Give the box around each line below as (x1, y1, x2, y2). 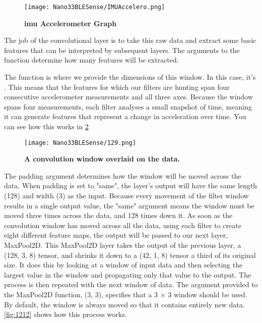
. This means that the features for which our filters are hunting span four (4, 81, 230, 92)
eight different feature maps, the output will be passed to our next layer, (4, 230, 228, 240)
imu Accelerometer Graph (24, 18, 117, 28)
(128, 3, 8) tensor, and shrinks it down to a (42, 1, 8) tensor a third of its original (4, 249, 256, 260)
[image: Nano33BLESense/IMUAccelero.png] (24, 4, 165, 11)
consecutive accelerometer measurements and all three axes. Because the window (4, 91, 253, 102)
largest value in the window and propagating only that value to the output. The (4, 269, 251, 280)
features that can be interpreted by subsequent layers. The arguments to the (4, 44, 240, 55)
